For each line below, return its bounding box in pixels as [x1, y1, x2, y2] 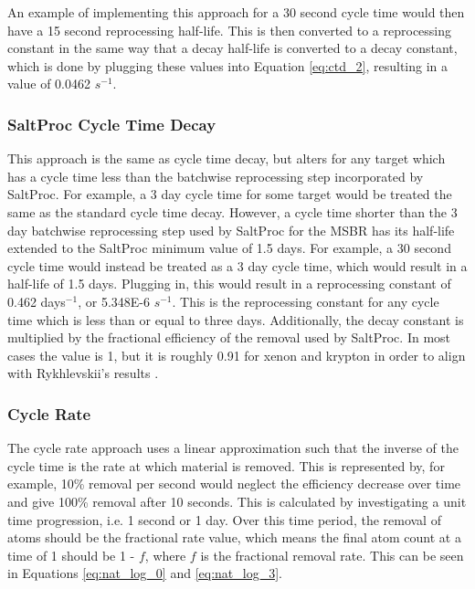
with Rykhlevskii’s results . [7, 363, 159, 383]
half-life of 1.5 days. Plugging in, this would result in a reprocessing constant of [7, 274, 451, 293]
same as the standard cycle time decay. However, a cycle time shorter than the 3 [7, 202, 458, 221]
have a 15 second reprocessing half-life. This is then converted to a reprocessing [7, 20, 452, 39]
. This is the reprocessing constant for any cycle [172, 291, 439, 310]
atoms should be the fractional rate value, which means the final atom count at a [7, 528, 461, 547]
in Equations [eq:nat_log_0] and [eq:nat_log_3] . [7, 563, 282, 583]
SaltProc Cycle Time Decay [7, 112, 216, 135]
